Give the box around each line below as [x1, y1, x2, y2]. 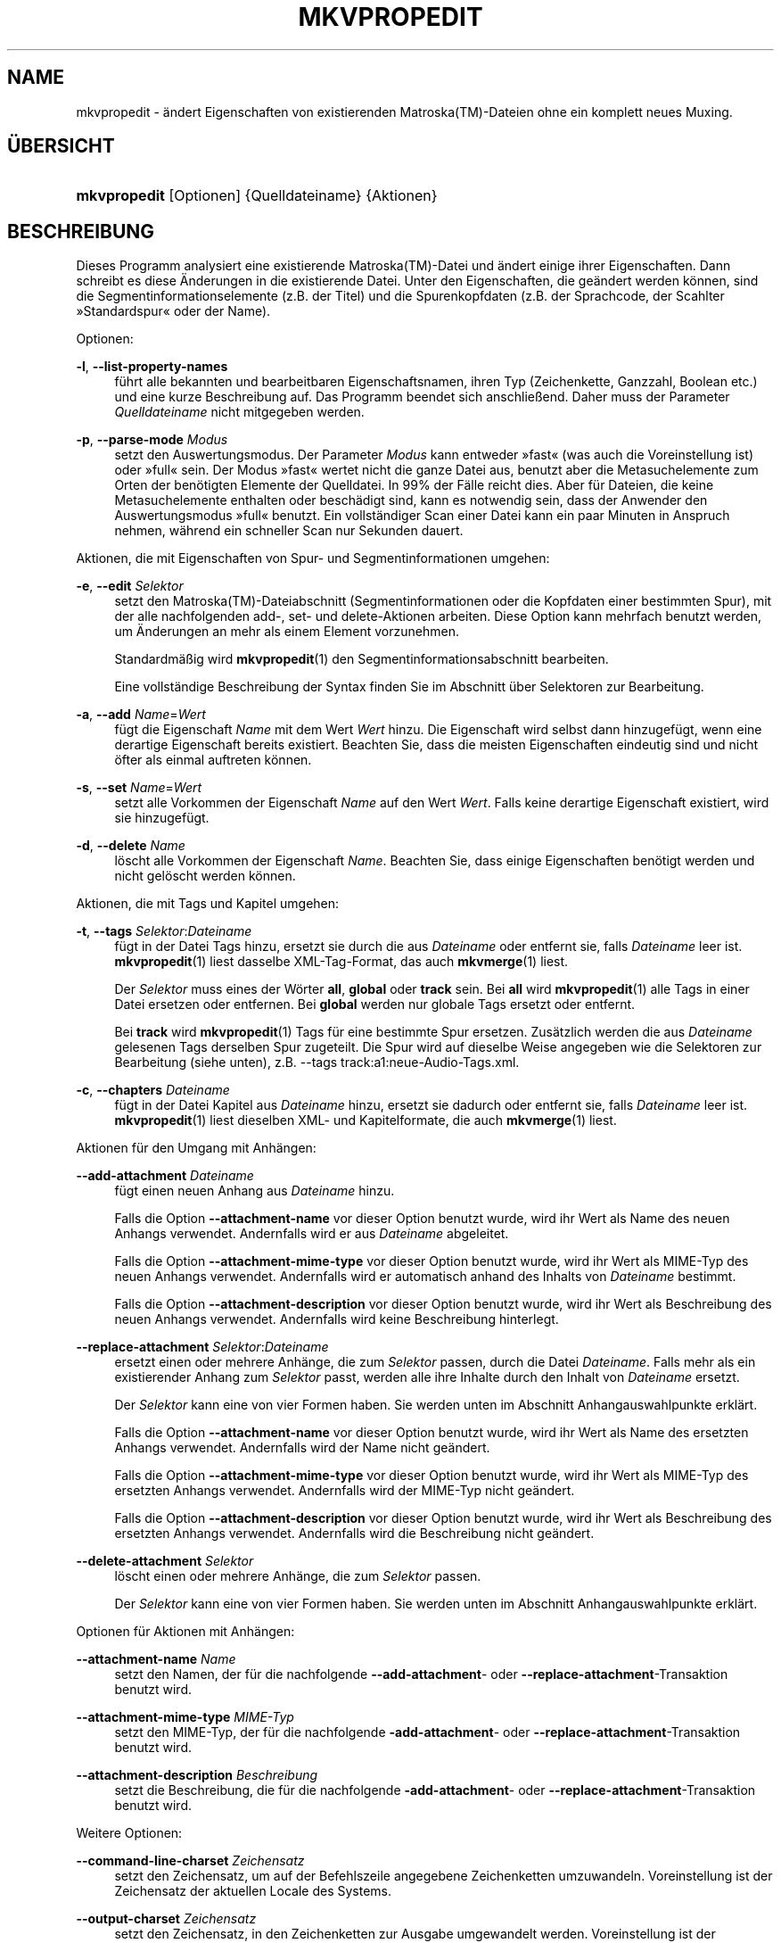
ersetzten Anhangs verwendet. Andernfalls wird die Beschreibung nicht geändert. [114, 1525, 595, 1542]
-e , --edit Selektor [76, 578, 184, 594]
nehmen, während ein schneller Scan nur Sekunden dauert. [114, 523, 464, 539]
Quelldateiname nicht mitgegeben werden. [114, 404, 365, 420]
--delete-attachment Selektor [76, 1553, 254, 1569]
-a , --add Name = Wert [76, 707, 206, 723]
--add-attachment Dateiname [76, 1168, 254, 1184]
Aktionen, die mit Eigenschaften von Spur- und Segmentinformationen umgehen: [76, 550, 550, 566]
